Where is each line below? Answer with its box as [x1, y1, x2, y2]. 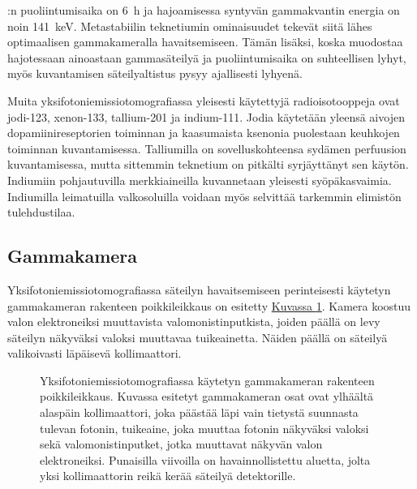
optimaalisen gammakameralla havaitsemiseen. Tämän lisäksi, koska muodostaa [7, 33, 403, 50]
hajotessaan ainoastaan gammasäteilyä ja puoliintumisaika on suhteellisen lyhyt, [7, 49, 406, 66]
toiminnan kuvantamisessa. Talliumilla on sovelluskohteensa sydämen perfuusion [7, 139, 406, 157]
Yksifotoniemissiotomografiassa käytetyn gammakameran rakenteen [40, 371, 375, 388]
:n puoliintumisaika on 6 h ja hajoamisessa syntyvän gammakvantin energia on [7, 2, 400, 18]
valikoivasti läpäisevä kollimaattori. [7, 345, 182, 362]
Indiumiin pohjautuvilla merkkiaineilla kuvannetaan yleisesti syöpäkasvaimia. [7, 171, 392, 188]
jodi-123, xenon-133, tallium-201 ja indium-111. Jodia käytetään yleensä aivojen [7, 108, 405, 125]
